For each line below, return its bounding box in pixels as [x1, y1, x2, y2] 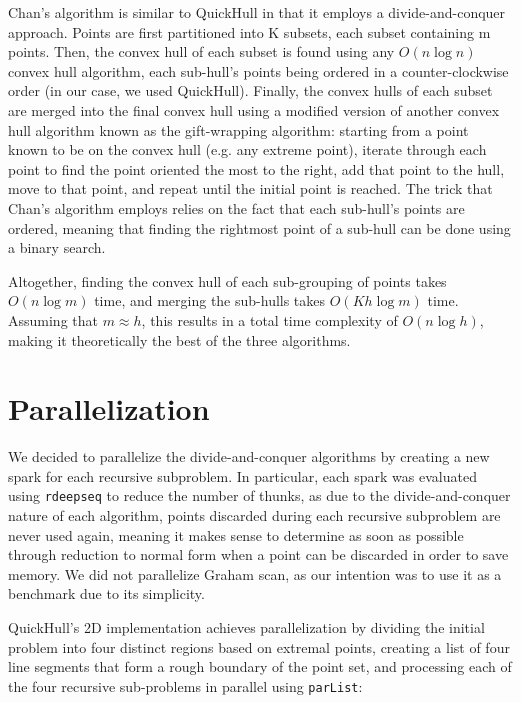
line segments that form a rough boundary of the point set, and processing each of [8, 656, 512, 677]
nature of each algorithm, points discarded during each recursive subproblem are [8, 505, 501, 526]
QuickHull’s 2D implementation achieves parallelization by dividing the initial [8, 617, 485, 638]
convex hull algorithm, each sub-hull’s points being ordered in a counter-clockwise [8, 60, 509, 81]
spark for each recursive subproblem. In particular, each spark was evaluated [8, 465, 477, 486]
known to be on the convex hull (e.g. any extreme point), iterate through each [8, 139, 487, 160]
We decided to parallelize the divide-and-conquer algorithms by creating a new [8, 446, 490, 467]
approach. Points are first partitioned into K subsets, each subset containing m [8, 21, 491, 42]
